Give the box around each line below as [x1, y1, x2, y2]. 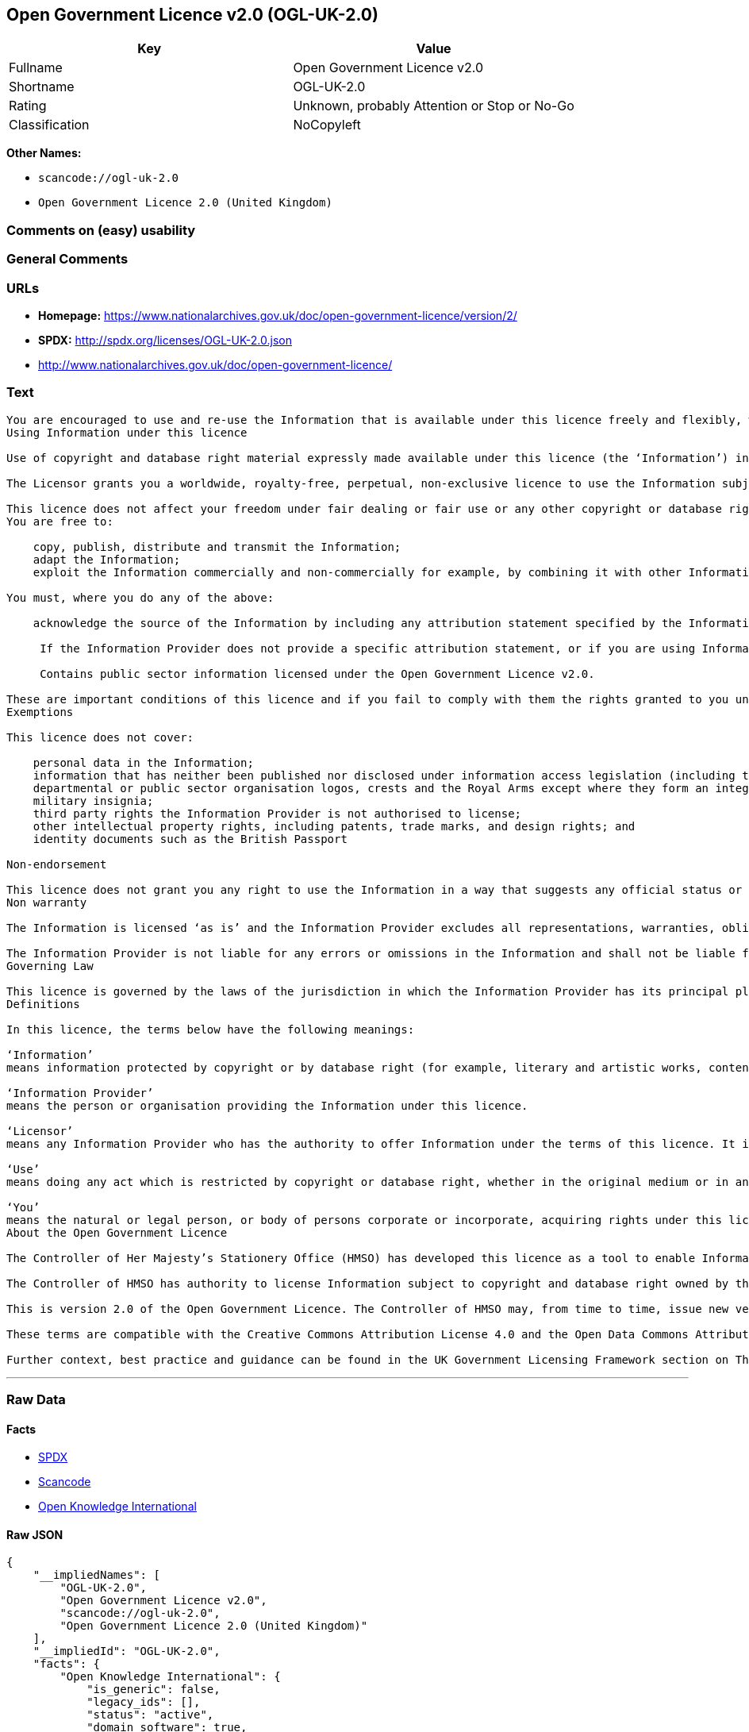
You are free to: [6, 514, 113, 528]
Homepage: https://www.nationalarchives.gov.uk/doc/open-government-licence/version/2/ [38, 308, 517, 322]
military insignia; [33, 794, 154, 807]
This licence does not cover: [6, 730, 194, 744]
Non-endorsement [6, 857, 107, 871]
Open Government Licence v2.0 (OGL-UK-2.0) [6, 5, 378, 25]
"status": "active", [86, 1708, 214, 1722]
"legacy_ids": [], [86, 1695, 201, 1709]
